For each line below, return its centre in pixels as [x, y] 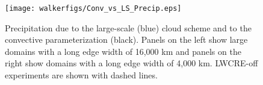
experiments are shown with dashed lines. [81, 75]
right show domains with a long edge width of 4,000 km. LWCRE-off [131, 63]
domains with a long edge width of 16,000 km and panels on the [123, 51]
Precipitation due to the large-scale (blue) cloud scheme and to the [128, 27]
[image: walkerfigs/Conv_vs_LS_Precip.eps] [93, 8]
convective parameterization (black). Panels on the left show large [126, 39]
